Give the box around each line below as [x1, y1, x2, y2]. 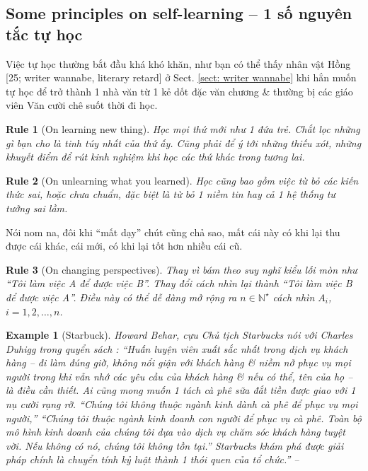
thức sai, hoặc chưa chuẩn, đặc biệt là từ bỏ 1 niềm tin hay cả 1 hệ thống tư [6, 187, 335, 202]
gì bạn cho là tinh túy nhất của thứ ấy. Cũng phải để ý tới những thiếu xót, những [6, 135, 362, 150]
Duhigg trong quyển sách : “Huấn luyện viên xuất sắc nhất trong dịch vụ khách [6, 341, 348, 356]
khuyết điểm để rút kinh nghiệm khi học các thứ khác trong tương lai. [6, 149, 305, 164]
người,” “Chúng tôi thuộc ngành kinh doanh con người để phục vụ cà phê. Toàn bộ [6, 410, 362, 425]
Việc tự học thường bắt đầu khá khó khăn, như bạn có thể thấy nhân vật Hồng [6, 56, 351, 71]
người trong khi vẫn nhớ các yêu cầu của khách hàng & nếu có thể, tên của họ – [6, 368, 353, 383]
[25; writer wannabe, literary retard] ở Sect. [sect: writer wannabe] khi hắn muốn [6, 70, 357, 85]
